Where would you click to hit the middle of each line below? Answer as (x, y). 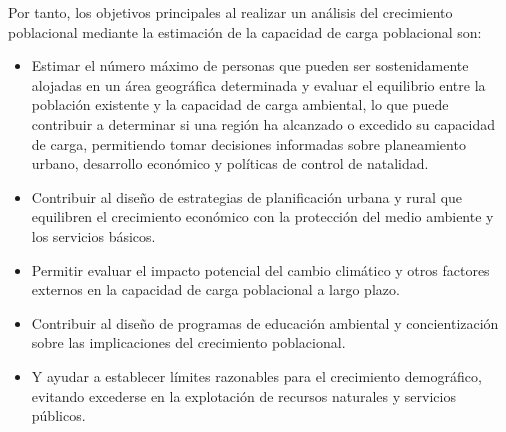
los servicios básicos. (93, 235)
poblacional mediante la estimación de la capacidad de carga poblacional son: (245, 31)
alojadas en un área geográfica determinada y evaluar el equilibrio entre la (258, 84)
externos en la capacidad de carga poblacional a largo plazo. (215, 289)
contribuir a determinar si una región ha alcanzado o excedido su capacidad (263, 123)
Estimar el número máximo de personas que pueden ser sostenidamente (250, 65)
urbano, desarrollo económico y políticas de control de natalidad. (230, 163)
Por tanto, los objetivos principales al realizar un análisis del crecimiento (230, 12)
